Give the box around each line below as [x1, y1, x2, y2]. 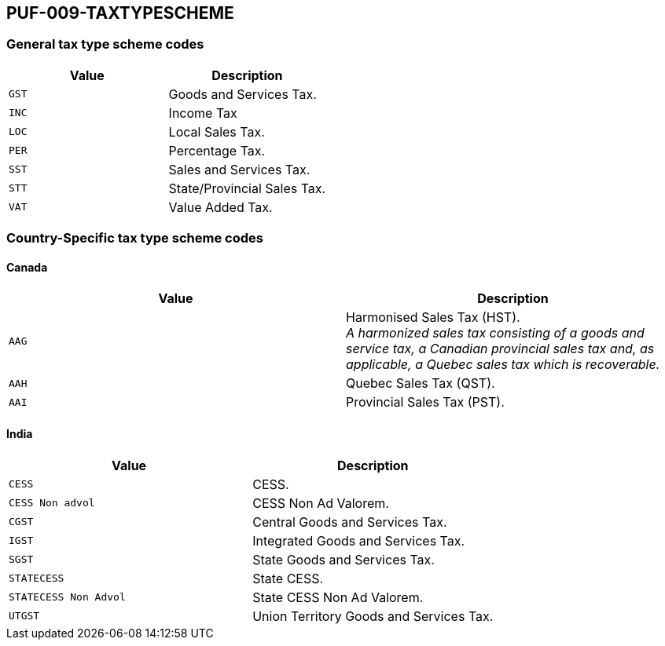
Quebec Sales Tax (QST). [346, 375, 495, 392]
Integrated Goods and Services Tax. [252, 532, 465, 549]
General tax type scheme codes [6, 36, 204, 53]
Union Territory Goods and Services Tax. [252, 608, 494, 624]
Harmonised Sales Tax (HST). [346, 309, 520, 326]
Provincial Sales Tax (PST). [346, 394, 505, 411]
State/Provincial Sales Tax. [168, 180, 326, 196]
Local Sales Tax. [168, 123, 265, 140]
